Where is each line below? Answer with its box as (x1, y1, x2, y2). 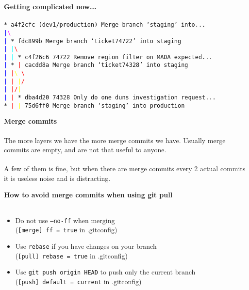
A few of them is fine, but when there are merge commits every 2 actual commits (4, 163, 246, 174)
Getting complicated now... (4, 1, 97, 11)
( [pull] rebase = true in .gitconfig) (15, 250, 128, 260)
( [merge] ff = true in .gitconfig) (15, 225, 117, 235)
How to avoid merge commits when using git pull (4, 189, 173, 199)
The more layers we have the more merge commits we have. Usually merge (4, 135, 226, 145)
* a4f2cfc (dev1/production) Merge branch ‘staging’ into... (4, 21, 206, 29)
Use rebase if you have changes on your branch (15, 241, 157, 251)
